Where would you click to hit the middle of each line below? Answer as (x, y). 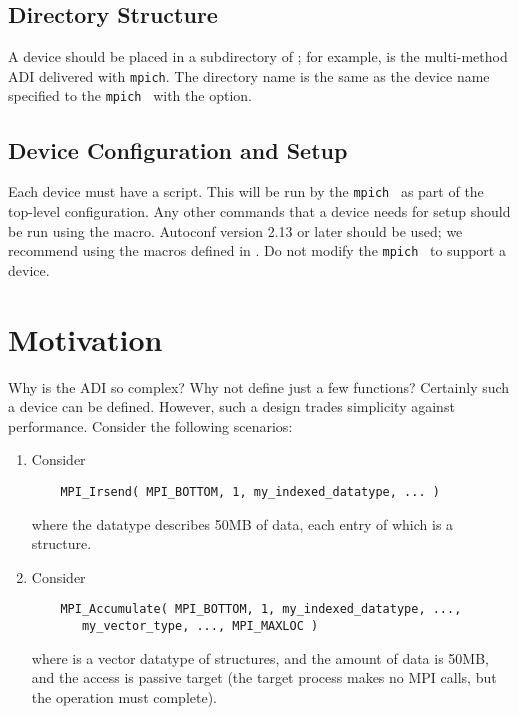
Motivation (85, 338)
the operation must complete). (124, 696)
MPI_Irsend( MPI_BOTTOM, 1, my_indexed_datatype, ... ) (250, 491)
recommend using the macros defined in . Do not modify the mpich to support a (257, 250)
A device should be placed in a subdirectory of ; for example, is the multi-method (258, 56)
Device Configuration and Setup (178, 149)
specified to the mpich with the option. (130, 95)
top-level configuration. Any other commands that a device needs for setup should (259, 210)
